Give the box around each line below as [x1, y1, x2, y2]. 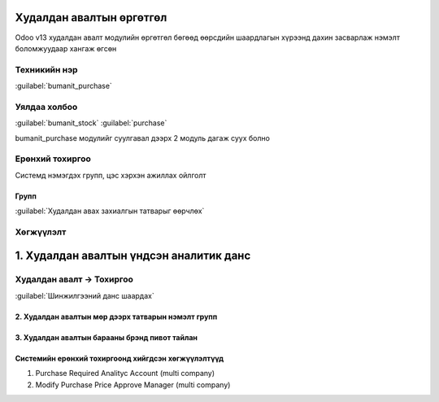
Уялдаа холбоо [15, 101, 78, 112]
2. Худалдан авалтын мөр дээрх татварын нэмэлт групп [15, 312, 218, 321]
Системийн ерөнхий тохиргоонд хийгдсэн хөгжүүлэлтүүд [15, 353, 224, 363]
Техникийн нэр [15, 63, 78, 75]
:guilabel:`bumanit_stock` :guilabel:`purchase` [15, 118, 167, 128]
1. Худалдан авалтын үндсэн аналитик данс [15, 249, 251, 263]
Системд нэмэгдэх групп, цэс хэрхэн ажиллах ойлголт [15, 170, 206, 180]
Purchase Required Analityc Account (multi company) [35, 369, 215, 378]
